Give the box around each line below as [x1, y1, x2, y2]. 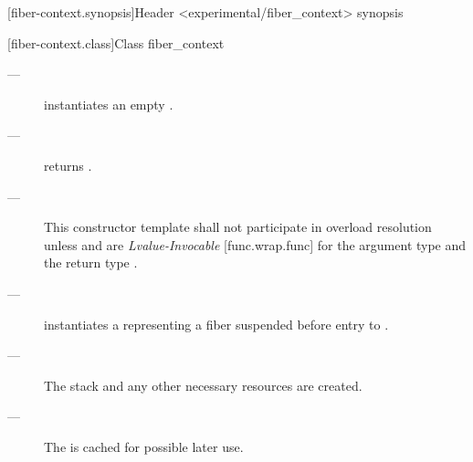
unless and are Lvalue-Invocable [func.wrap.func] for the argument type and [44, 235, 467, 254]
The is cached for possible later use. [44, 436, 244, 456]
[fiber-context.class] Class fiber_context [7, 33, 225, 52]
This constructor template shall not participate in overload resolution [44, 217, 432, 236]
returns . [44, 155, 92, 174]
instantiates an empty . [44, 94, 173, 113]
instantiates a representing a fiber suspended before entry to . [44, 314, 389, 333]
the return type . [44, 253, 138, 272]
